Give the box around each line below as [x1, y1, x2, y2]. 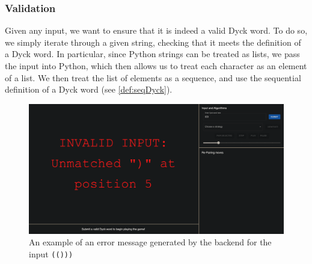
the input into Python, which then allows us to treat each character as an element [5, 60, 307, 72]
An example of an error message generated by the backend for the [29, 236, 272, 248]
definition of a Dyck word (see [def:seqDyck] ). [5, 83, 173, 96]
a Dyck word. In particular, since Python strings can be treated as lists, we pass [5, 48, 300, 60]
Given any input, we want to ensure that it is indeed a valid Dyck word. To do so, [5, 24, 308, 37]
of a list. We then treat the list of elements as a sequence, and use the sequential [5, 71, 301, 84]
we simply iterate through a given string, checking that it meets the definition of [5, 35, 301, 48]
